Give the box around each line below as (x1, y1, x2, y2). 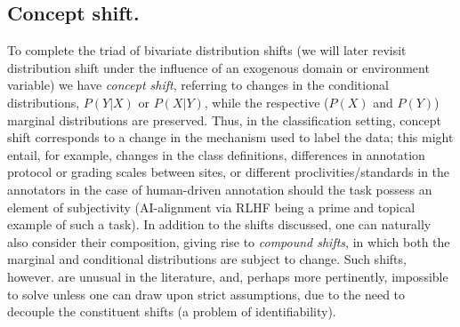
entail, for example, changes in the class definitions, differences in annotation (7, 145, 425, 163)
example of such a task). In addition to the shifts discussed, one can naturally (7, 215, 432, 234)
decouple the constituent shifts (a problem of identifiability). (7, 302, 336, 321)
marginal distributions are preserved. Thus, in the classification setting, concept (7, 110, 442, 129)
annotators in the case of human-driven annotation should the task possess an (7, 179, 432, 198)
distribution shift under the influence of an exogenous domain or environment (7, 58, 430, 76)
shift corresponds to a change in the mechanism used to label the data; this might (7, 128, 454, 147)
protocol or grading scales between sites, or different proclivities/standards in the (7, 163, 450, 181)
